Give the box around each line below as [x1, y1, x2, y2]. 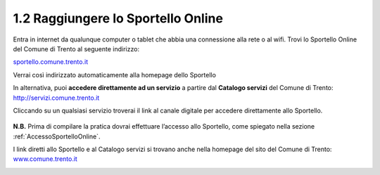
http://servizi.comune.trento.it [13, 93, 100, 102]
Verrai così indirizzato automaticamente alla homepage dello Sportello [13, 70, 216, 79]
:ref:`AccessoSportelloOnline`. [13, 132, 101, 141]
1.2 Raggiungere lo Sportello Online [13, 11, 223, 26]
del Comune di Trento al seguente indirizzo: [13, 44, 140, 53]
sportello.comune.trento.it [13, 58, 88, 66]
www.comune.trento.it [13, 155, 77, 163]
